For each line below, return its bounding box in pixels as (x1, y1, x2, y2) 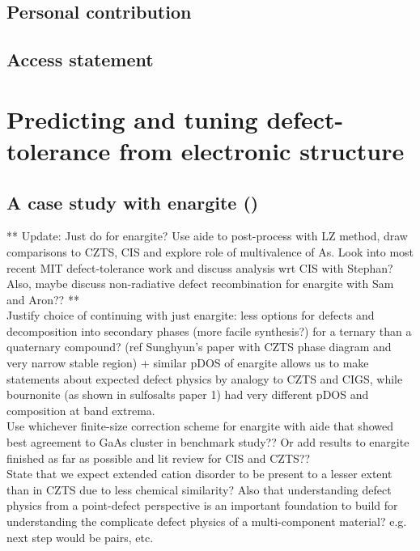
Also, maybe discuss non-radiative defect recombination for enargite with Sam (6, 275, 394, 292)
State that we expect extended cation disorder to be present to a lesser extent (6, 465, 392, 482)
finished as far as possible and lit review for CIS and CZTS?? (6, 449, 311, 466)
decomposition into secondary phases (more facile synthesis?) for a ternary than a (6, 322, 412, 339)
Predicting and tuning (6, 102, 258, 135)
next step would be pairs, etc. (6, 528, 154, 545)
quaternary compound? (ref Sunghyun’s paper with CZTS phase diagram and (6, 338, 392, 355)
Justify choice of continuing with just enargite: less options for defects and (6, 307, 375, 324)
